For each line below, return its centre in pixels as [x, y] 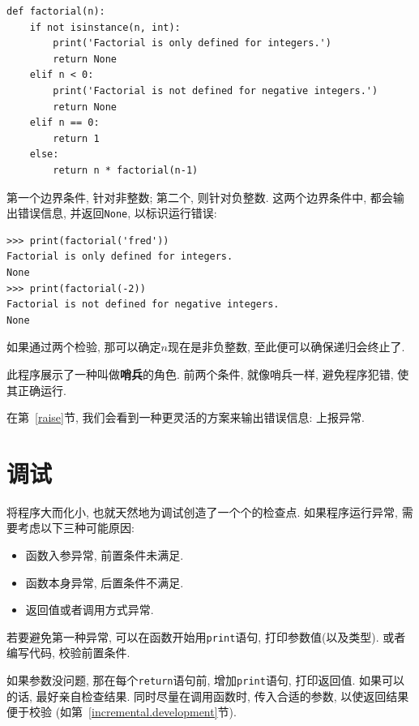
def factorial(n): [56, 11]
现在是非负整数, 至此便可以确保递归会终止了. [286, 347]
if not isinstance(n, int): [105, 27]
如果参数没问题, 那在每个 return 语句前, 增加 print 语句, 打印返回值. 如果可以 [205, 680]
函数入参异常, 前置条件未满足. [105, 555]
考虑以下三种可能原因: [76, 528]
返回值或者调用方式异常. [90, 610]
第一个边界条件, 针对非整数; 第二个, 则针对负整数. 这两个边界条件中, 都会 [200, 197]
